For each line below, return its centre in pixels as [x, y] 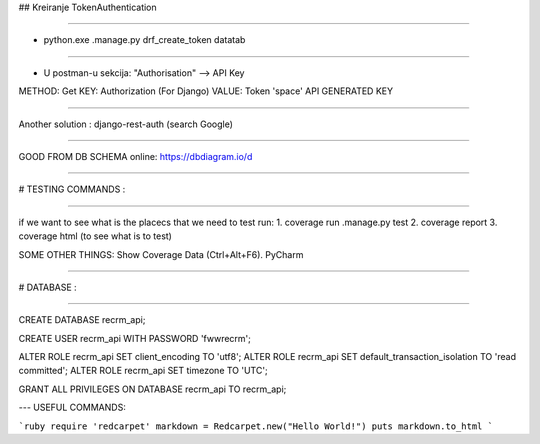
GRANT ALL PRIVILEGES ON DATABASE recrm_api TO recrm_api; [152, 389]
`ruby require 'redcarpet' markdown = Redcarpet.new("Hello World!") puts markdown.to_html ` [256, 426]
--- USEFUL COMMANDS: [72, 407]
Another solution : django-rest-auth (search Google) [126, 124]
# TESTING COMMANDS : [72, 189]
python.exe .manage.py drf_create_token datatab [144, 40]
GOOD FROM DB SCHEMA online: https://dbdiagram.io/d [135, 156]
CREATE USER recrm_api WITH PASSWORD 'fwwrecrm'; [135, 338]
